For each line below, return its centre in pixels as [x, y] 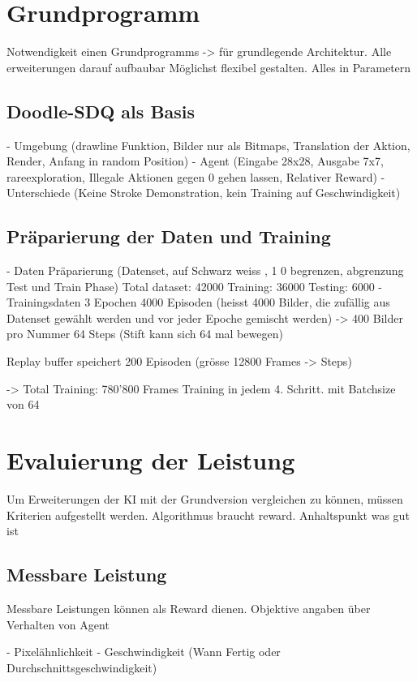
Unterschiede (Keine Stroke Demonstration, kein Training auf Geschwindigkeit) [204, 193]
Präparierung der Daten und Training [169, 236]
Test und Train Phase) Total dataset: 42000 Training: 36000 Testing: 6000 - [194, 286]
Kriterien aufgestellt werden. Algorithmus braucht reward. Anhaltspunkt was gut [208, 515]
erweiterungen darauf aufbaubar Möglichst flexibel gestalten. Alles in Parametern [209, 67]
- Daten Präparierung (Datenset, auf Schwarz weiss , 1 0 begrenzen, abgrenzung [205, 270]
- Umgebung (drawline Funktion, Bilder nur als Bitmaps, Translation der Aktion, [208, 145]
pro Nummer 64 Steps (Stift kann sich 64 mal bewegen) [145, 334]
